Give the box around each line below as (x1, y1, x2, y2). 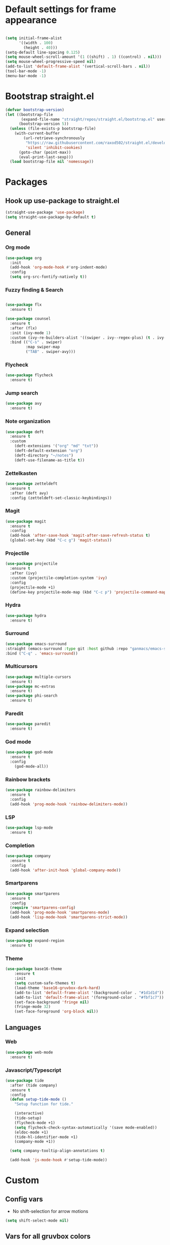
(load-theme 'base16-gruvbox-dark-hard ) (14, 985, 101, 991)
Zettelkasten (5, 470, 37, 477)
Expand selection (5, 927, 49, 934)
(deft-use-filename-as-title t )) (14, 457, 85, 463)
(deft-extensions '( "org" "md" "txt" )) (14, 443, 99, 449)
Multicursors (5, 663, 38, 670)
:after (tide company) (10, 1083, 58, 1088)
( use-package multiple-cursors (5, 674, 71, 679)
